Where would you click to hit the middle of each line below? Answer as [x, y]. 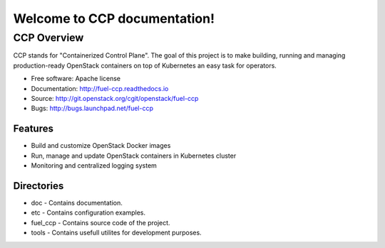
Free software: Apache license [76, 79]
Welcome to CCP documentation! [114, 18]
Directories [38, 186]
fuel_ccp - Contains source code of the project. [101, 222]
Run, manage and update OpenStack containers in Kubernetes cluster [134, 156]
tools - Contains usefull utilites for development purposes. [117, 233]
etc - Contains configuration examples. [88, 212]
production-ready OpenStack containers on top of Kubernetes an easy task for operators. [145, 65]
